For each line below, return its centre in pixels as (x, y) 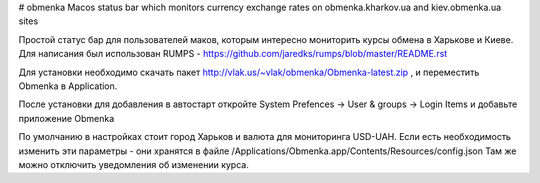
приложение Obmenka (66, 118)
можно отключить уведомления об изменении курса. (133, 164)
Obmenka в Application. (68, 86)
